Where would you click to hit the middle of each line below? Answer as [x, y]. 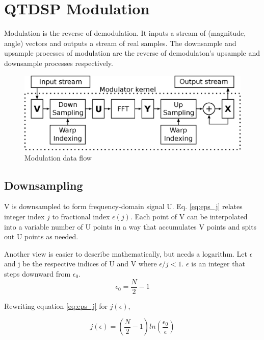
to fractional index [81, 217]
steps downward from [37, 274]
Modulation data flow [58, 157]
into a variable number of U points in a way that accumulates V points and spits [130, 226]
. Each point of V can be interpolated [189, 217]
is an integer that [218, 264]
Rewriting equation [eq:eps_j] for [56, 305]
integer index [24, 217]
